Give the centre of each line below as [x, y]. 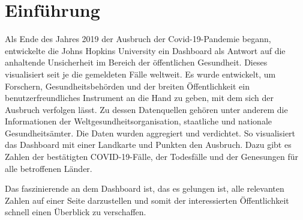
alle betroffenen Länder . [49, 168]
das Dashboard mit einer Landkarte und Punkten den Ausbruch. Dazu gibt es [148, 145]
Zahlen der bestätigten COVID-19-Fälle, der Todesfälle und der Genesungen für [152, 157]
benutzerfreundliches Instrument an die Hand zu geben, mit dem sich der [139, 98]
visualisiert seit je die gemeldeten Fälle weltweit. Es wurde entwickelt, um [140, 74]
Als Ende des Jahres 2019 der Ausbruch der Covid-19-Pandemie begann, [138, 39]
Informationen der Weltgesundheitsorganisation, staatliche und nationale [138, 121]
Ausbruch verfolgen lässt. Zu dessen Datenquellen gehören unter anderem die [146, 109]
